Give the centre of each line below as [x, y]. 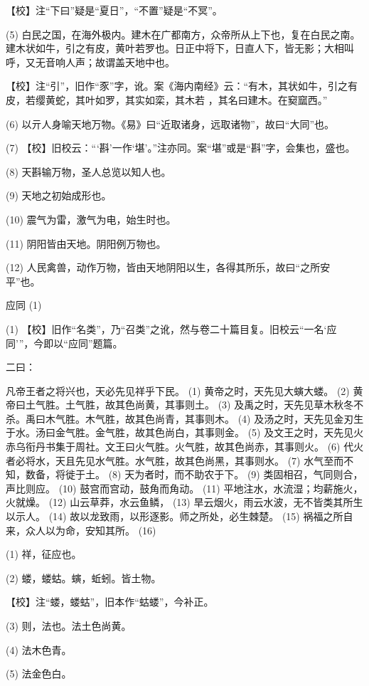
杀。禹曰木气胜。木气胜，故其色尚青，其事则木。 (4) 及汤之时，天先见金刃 [180, 418]
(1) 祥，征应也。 [44, 554]
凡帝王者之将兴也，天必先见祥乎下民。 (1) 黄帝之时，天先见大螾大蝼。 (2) [178, 390]
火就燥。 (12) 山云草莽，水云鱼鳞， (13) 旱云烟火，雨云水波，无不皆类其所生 [184, 502]
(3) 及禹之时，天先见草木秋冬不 [291, 405]
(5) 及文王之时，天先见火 [306, 432]
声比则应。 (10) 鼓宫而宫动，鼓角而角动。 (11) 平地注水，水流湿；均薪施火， [184, 488]
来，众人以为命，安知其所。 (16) [81, 530]
